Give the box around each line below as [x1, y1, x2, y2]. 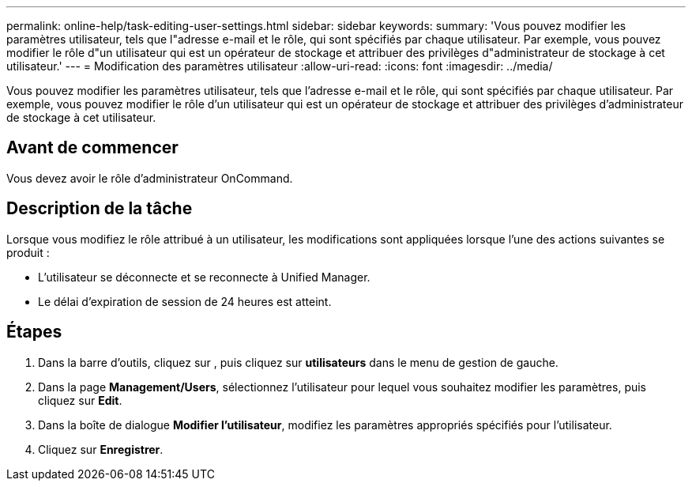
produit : [6, 245, 50, 259]
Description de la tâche [6, 198, 193, 219]
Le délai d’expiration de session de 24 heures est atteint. [38, 294, 332, 308]
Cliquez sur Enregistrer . [38, 442, 164, 456]
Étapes [6, 322, 62, 342]
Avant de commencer [6, 138, 179, 158]
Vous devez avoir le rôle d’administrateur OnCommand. [6, 171, 293, 185]
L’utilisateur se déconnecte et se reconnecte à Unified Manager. [38, 270, 370, 284]
